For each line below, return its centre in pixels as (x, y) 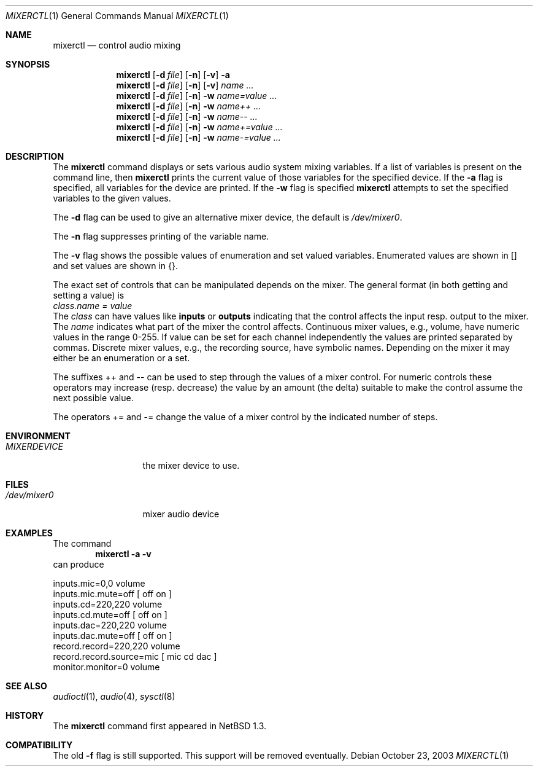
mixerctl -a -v (123, 554)
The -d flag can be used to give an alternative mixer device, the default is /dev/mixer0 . (228, 217)
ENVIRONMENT (38, 436)
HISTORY (25, 715)
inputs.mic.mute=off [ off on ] (112, 594)
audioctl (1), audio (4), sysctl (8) (114, 696)
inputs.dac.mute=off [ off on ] (113, 636)
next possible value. (93, 398)
